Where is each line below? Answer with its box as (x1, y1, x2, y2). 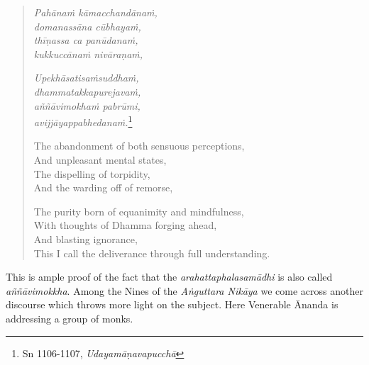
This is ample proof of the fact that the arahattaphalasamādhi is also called (6, 269, 333, 284)
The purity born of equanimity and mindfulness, (33, 203, 244, 218)
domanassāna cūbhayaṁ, (33, 18, 141, 33)
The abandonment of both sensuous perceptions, (33, 138, 245, 153)
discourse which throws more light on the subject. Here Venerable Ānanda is (6, 297, 338, 312)
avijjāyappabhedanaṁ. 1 (33, 113, 133, 129)
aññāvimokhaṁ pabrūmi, (33, 98, 141, 113)
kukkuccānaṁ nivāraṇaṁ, (33, 46, 143, 61)
